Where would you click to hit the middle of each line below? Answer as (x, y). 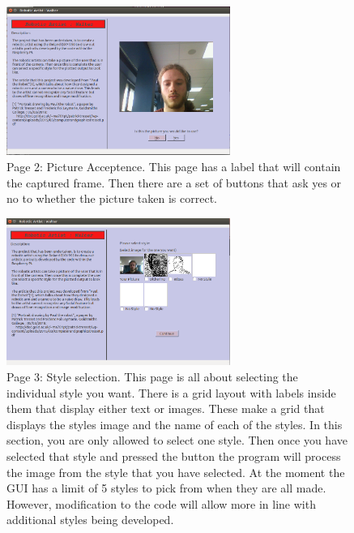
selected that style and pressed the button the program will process (174, 456)
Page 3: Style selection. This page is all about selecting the (152, 376)
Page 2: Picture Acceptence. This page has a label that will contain (174, 166)
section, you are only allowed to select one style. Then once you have (177, 440)
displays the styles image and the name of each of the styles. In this (175, 424)
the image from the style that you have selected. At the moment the (176, 472)
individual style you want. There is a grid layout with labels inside (171, 392)
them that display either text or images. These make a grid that (166, 408)
